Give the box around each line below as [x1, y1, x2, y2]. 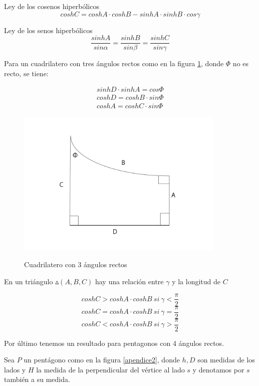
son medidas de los [197, 354, 255, 365]
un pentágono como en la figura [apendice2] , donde [24, 354, 180, 365]
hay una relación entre [95, 276, 164, 286]
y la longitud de [172, 276, 220, 286]
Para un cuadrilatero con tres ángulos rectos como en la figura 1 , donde [4, 58, 224, 69]
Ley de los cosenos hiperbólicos [4, 1, 99, 11]
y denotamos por [192, 364, 244, 374]
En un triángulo [4, 276, 53, 286]
